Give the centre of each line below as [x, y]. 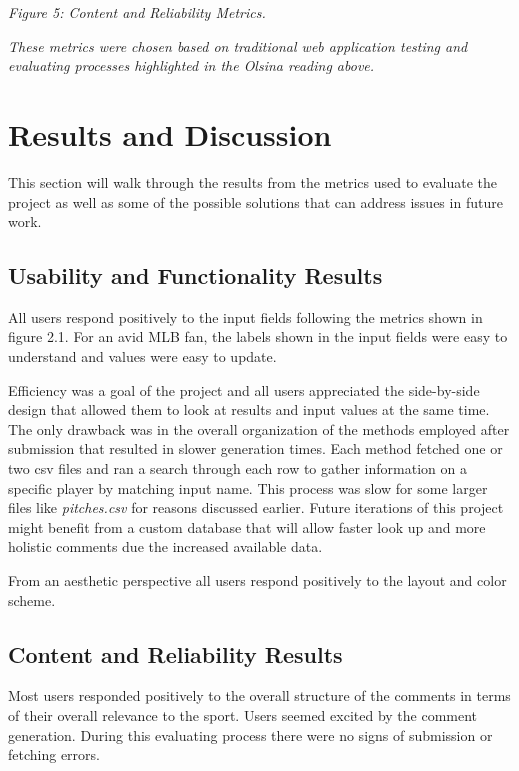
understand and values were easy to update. [142, 356]
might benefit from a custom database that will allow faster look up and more [247, 526]
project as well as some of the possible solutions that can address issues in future [255, 201]
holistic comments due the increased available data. [165, 546]
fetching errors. [54, 754]
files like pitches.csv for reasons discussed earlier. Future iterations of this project [256, 507]
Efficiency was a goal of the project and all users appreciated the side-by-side [244, 389]
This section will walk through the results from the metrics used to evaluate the [253, 181]
